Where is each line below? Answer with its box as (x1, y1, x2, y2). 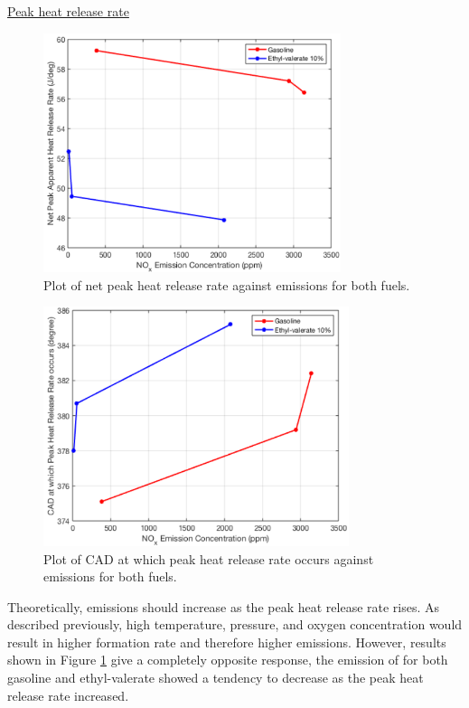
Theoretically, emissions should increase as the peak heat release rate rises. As (7, 597, 440, 616)
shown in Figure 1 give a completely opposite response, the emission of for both (7, 650, 448, 669)
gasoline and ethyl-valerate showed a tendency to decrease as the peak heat (7, 668, 424, 687)
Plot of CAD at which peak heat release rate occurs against (43, 549, 374, 568)
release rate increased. (7, 685, 129, 704)
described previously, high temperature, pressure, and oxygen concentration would (7, 615, 463, 634)
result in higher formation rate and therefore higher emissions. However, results (7, 632, 446, 651)
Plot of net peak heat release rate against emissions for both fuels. (43, 275, 410, 294)
